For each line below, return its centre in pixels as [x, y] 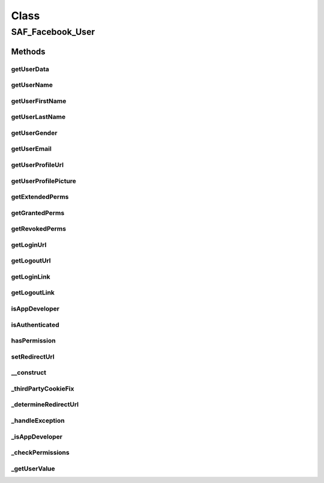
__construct [29, 372]
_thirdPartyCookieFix [43, 389]
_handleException [38, 421]
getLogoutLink [33, 293]
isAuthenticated [35, 324]
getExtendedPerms [40, 197]
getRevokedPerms [38, 229]
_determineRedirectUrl [45, 404]
